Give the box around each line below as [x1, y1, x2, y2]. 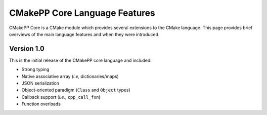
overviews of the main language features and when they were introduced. [9, 31, 160, 37]
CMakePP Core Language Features [9, 7, 155, 18]
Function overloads [21, 101, 61, 107]
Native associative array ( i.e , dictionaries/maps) [21, 73, 119, 79]
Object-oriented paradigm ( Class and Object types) [21, 87, 131, 93]
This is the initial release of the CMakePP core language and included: [9, 57, 152, 63]
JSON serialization [21, 80, 59, 86]
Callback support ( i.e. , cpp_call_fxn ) [21, 94, 101, 100]
